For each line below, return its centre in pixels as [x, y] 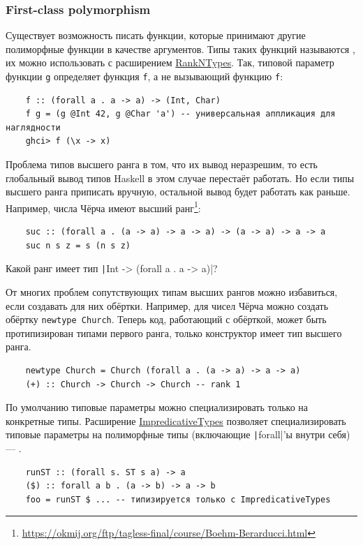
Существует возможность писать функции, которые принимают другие [156, 35]
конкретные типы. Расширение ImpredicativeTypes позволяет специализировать [176, 420]
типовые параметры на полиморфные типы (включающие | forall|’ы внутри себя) [178, 434]
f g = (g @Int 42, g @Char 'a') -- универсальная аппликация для [180, 114]
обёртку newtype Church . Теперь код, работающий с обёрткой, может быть [166, 319]
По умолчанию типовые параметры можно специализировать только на [157, 407]
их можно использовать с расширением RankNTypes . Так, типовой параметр [170, 62]
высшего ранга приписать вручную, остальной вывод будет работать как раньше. [178, 192]
